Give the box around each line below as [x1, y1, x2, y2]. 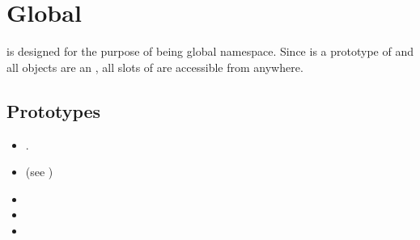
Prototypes [6, 98, 101, 123]
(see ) [25, 163, 53, 180]
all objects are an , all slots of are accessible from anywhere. [6, 58, 303, 75]
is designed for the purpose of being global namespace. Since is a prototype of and [6, 43, 414, 60]
